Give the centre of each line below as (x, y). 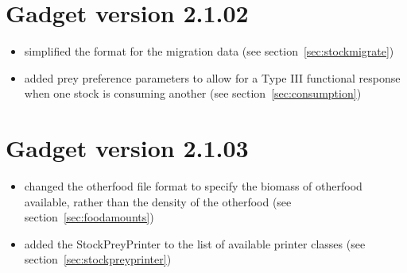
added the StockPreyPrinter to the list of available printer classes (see (195, 243)
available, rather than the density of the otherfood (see (158, 201)
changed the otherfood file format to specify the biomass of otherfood (193, 186)
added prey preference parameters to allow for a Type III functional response (212, 77)
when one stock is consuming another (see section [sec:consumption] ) (193, 93)
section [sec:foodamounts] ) (89, 217)
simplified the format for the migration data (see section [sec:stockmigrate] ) (209, 51)
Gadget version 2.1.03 (127, 148)
